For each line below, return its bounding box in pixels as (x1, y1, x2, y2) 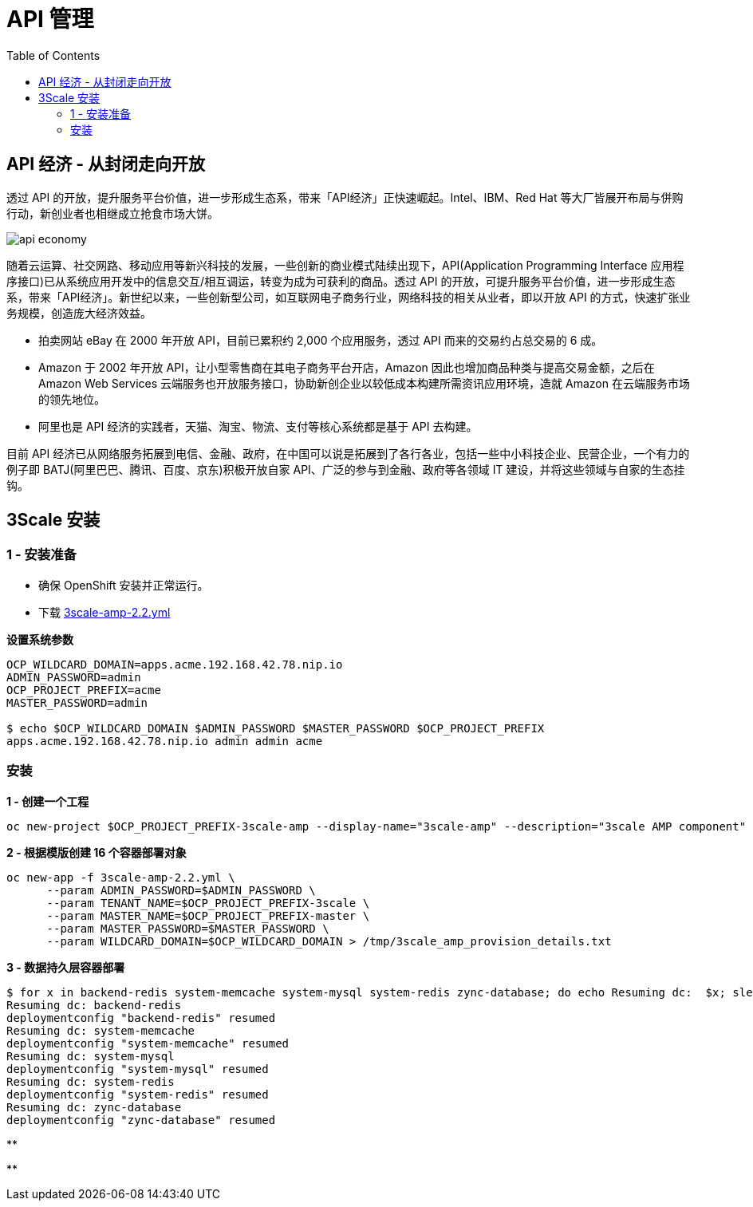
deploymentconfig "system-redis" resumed (6, 1087, 269, 1101)
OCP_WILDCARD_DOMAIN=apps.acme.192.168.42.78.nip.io (6, 657, 343, 671)
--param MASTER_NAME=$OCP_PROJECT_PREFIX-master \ (46, 909, 370, 922)
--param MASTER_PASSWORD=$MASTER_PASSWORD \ (46, 921, 329, 935)
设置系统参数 (6, 632, 73, 646)
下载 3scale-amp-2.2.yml (38, 605, 171, 619)
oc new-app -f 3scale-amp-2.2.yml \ (6, 870, 235, 884)
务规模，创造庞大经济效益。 (6, 306, 152, 320)
